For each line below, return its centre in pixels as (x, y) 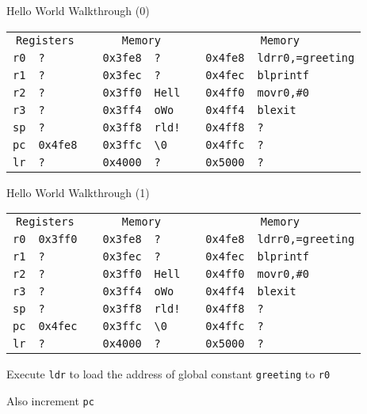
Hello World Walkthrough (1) (78, 192)
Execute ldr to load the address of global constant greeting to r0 (168, 374)
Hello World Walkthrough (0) (78, 10)
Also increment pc (50, 400)
